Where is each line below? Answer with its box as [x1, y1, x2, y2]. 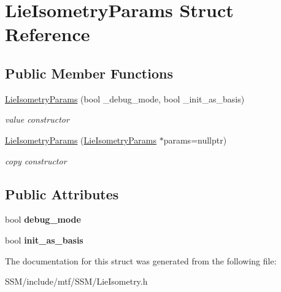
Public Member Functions [5, 63, 173, 82]
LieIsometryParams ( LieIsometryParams [5, 133, 157, 146]
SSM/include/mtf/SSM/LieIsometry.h [5, 275, 148, 288]
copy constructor [5, 154, 67, 167]
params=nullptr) [163, 133, 227, 146]
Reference [5, 21, 90, 47]
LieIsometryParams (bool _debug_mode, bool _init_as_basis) [5, 92, 245, 105]
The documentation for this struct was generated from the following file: [5, 254, 277, 267]
